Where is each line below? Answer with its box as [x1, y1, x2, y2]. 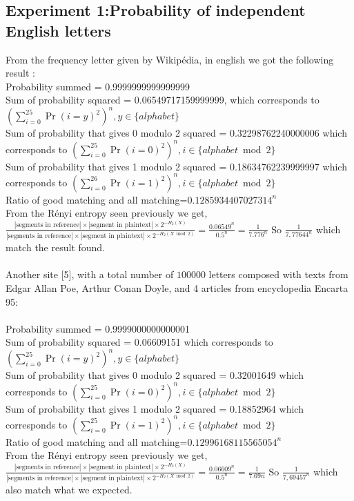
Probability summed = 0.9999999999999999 [6, 79, 190, 93]
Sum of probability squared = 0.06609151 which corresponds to [6, 335, 273, 349]
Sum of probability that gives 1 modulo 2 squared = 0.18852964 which [6, 401, 304, 415]
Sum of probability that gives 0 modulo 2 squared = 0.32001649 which [6, 368, 304, 382]
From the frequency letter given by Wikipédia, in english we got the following [6, 52, 334, 66]
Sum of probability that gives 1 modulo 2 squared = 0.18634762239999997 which [6, 159, 347, 173]
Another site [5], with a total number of [6, 267, 174, 282]
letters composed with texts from [208, 267, 348, 282]
